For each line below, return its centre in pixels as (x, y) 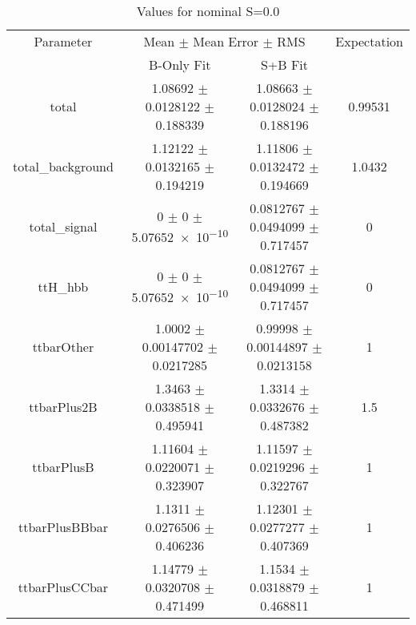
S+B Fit (284, 65)
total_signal (63, 226)
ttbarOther (63, 347)
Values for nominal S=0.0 (208, 11)
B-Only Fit (180, 65)
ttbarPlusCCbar (63, 587)
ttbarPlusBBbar (63, 527)
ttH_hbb (63, 286)
